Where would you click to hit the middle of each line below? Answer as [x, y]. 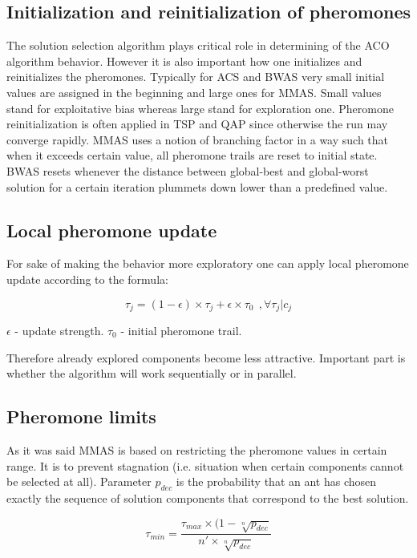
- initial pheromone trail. [181, 330]
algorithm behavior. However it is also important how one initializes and [184, 61]
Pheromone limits [81, 416]
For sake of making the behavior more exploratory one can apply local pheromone [208, 263]
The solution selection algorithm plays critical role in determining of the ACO [198, 45]
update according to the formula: [87, 279]
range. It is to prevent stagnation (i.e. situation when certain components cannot [205, 465]
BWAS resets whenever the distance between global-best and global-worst [188, 170]
